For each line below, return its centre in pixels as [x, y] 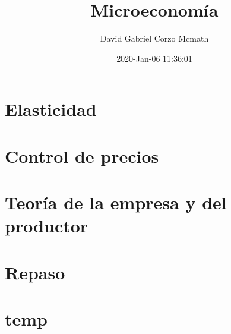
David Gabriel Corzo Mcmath [154, 38]
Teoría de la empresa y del [116, 202]
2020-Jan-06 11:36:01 [154, 58]
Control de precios [82, 155]
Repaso [35, 272]
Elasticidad [51, 109]
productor [47, 226]
